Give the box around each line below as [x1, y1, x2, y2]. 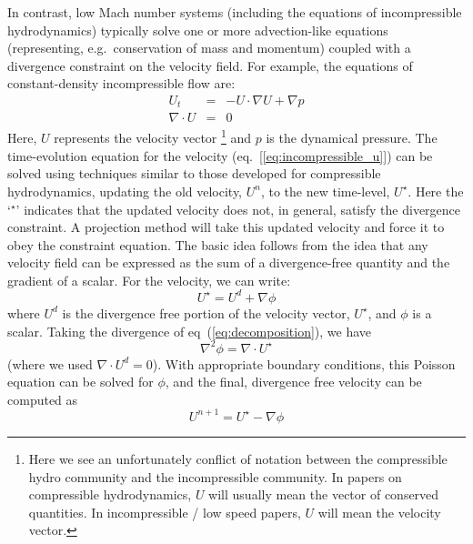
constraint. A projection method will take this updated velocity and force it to [7, 217, 445, 237]
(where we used [7, 354, 93, 373]
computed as [7, 389, 78, 408]
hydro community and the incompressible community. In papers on [28, 467, 402, 486]
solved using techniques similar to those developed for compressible [7, 164, 381, 183]
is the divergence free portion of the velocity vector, [62, 303, 350, 322]
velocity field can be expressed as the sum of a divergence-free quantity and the [7, 253, 450, 272]
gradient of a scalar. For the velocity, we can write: [7, 270, 291, 289]
